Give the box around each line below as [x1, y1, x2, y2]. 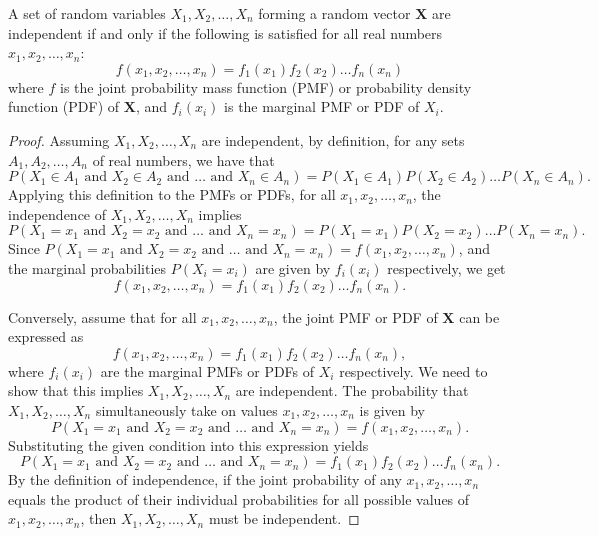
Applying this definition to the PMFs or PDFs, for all [8, 184, 336, 205]
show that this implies [8, 380, 144, 401]
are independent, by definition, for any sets [201, 129, 465, 150]
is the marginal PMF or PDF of [224, 96, 420, 117]
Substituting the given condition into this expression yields [8, 434, 369, 455]
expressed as [8, 326, 84, 347]
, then [80, 508, 117, 529]
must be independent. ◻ [208, 508, 360, 529]
